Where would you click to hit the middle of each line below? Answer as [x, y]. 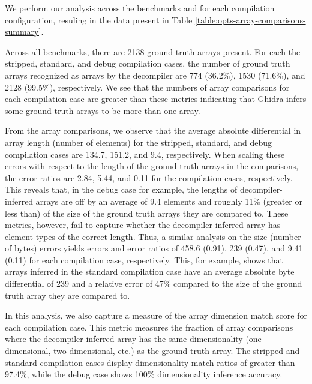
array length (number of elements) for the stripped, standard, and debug [139, 142]
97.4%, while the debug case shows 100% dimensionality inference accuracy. [144, 374]
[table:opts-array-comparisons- [250, 19]
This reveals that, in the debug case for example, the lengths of [121, 189]
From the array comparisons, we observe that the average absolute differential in [153, 130]
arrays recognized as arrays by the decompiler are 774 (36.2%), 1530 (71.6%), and [155, 75]
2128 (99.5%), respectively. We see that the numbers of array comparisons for [147, 87]
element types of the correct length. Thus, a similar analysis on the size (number [153, 236]
